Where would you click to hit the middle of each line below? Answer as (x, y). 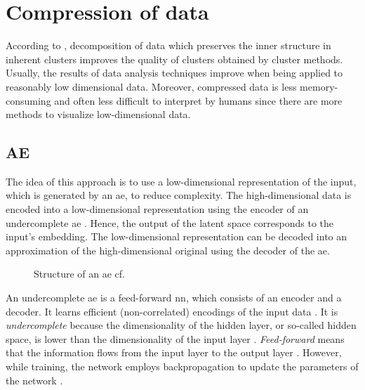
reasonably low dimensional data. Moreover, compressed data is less (151, 86)
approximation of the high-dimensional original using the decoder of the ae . (168, 250)
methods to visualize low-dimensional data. (98, 114)
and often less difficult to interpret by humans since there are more (198, 100)
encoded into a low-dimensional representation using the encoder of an (157, 209)
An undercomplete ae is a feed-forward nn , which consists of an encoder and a (174, 298)
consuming (28, 100)
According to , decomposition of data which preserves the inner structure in (168, 45)
